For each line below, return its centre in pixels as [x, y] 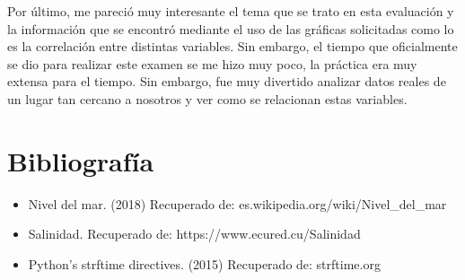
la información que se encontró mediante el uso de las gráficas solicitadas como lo [231, 28]
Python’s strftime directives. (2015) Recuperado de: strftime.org [204, 263]
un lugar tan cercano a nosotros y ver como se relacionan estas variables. [207, 98]
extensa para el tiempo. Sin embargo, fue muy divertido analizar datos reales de [227, 81]
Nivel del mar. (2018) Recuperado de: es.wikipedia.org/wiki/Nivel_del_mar [237, 203]
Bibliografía [81, 160]
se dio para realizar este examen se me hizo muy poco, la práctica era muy [212, 63]
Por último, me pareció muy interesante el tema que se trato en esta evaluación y [231, 11]
